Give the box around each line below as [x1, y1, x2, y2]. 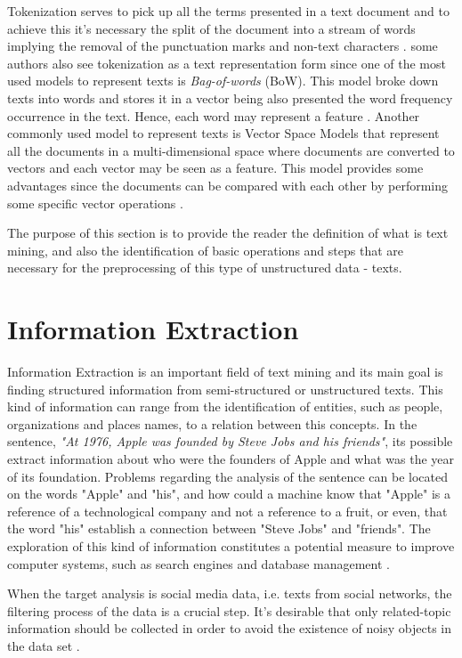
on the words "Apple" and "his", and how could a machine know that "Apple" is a [7, 484, 450, 503]
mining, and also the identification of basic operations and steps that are [7, 240, 403, 259]
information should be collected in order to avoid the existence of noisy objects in [7, 619, 451, 638]
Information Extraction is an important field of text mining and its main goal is [7, 362, 443, 381]
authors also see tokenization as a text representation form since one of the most [7, 53, 446, 72]
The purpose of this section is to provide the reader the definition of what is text [7, 223, 449, 242]
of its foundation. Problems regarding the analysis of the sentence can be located [7, 467, 448, 485]
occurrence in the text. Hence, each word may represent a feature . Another [7, 106, 420, 125]
